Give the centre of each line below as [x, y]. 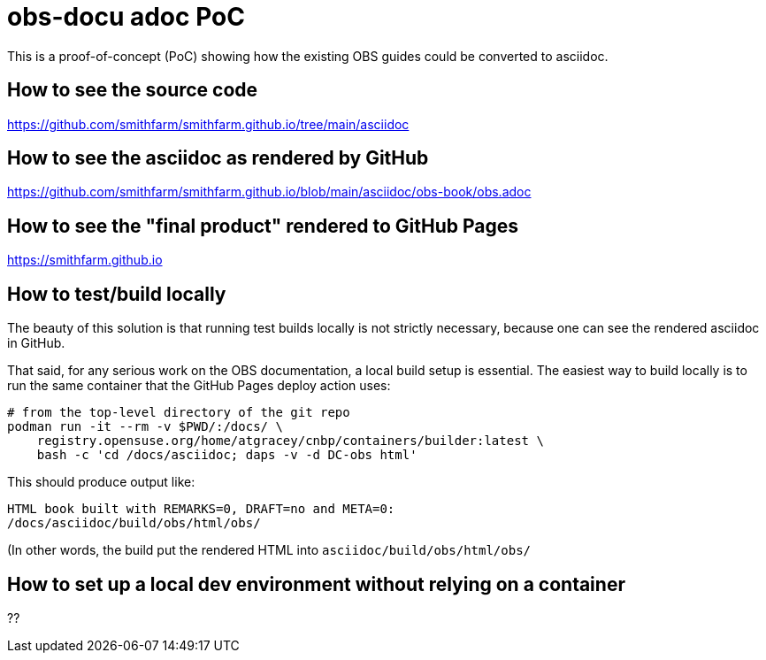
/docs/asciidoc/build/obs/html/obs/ [134, 523]
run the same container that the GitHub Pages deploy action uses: [199, 386]
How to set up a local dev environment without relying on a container [316, 584]
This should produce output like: [101, 482]
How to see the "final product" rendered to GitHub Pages [263, 226]
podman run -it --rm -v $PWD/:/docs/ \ [145, 427]
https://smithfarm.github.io [85, 260]
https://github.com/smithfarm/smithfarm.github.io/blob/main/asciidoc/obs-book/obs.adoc [269, 192]
